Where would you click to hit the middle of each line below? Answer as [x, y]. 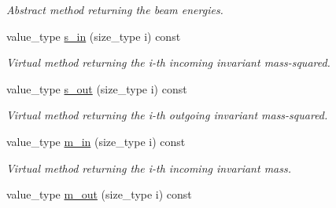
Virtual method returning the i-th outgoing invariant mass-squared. [167, 115]
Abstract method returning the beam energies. [115, 9]
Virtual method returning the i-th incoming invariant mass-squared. [168, 62]
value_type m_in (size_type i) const [96, 141]
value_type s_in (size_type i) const [94, 36]
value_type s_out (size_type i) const [97, 88]
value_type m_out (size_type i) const [99, 194]
